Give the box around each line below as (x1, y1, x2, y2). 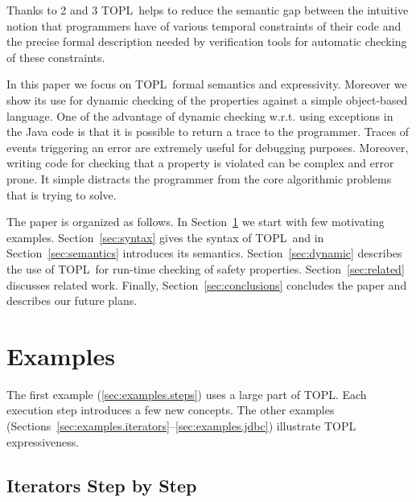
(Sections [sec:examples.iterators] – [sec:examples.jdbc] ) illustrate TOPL (6, 418, 356, 434)
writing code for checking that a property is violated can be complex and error (6, 154, 394, 171)
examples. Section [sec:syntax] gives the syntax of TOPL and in (6, 228, 324, 245)
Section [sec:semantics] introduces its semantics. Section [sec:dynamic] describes (6, 245, 402, 261)
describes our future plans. (6, 292, 138, 309)
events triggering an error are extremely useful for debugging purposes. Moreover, (6, 138, 409, 155)
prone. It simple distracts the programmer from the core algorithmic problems (6, 170, 392, 187)
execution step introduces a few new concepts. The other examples (6, 401, 335, 418)
